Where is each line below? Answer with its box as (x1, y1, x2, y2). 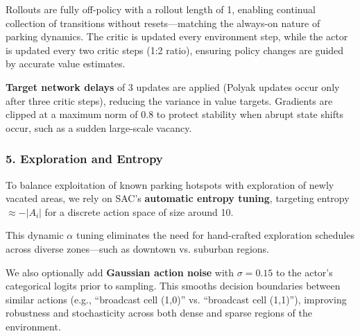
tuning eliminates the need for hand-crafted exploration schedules (76, 228, 354, 242)
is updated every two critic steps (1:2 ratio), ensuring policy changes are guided (6, 42, 344, 57)
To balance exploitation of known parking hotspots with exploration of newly (6, 177, 334, 192)
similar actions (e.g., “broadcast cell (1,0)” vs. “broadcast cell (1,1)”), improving (6, 292, 347, 306)
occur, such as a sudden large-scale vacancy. (6, 120, 192, 135)
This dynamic (6, 228, 64, 242)
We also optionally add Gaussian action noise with (6, 264, 234, 279)
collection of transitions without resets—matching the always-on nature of (6, 15, 320, 30)
